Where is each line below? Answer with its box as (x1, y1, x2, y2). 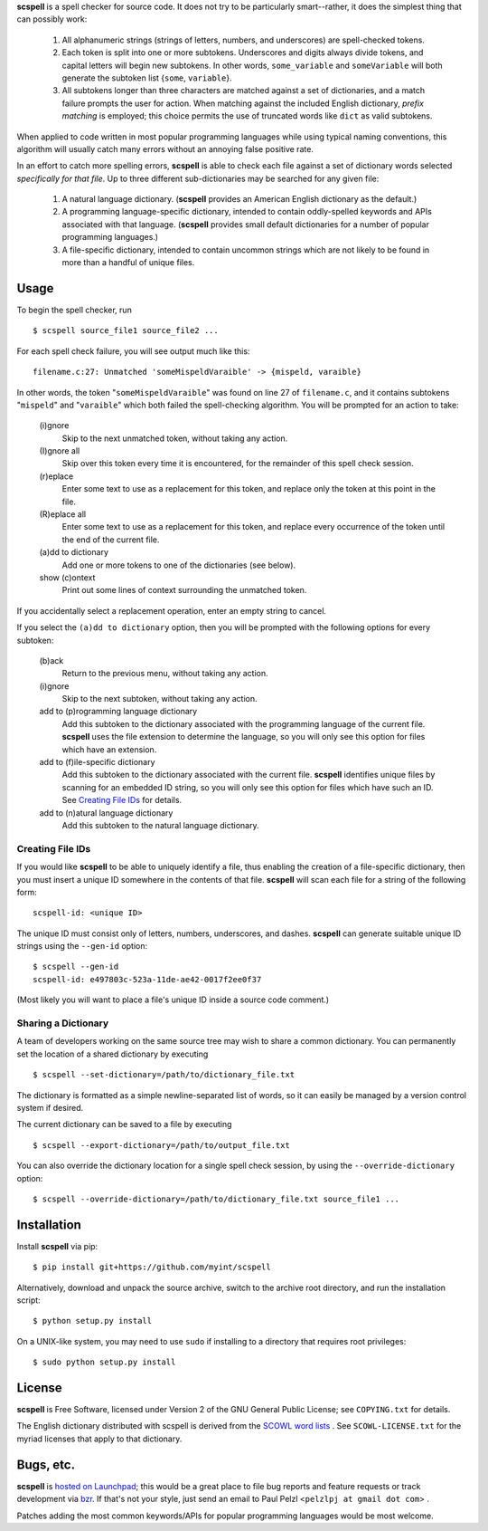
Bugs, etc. (16, 1457, 76, 1472)
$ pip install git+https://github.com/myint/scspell (33, 1262, 271, 1272)
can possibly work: (16, 14, 88, 24)
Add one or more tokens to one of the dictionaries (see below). (61, 560, 296, 570)
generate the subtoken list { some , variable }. (61, 72, 232, 83)
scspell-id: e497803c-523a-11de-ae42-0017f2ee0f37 (33, 974, 262, 984)
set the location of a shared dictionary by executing (16, 1048, 209, 1059)
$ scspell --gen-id (33, 962, 119, 972)
